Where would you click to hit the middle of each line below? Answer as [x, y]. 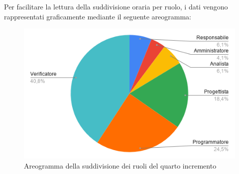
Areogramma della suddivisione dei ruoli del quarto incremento [120, 166]
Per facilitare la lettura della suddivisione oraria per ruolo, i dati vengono [116, 6]
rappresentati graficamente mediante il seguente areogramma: [98, 16]
